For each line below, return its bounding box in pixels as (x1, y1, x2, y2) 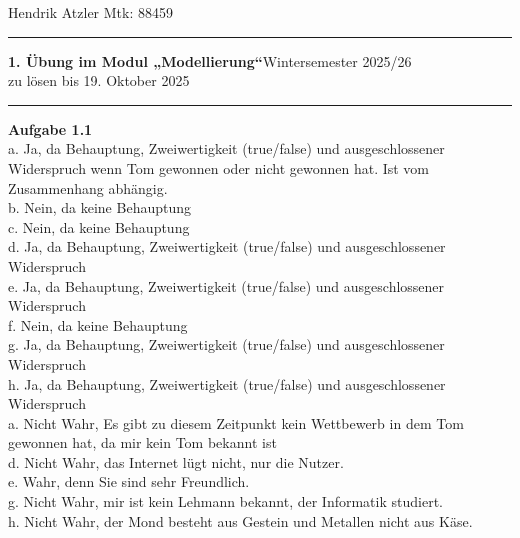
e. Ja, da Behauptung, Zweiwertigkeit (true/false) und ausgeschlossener (8, 275, 445, 296)
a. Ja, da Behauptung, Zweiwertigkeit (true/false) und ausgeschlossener (8, 138, 445, 159)
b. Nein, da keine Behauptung (8, 197, 191, 218)
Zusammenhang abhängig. (8, 177, 168, 198)
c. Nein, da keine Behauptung (8, 216, 190, 237)
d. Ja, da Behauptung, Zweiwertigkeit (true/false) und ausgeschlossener (8, 236, 446, 257)
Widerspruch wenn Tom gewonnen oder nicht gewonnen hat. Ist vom (8, 157, 430, 178)
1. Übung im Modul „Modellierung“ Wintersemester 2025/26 (8, 50, 412, 71)
